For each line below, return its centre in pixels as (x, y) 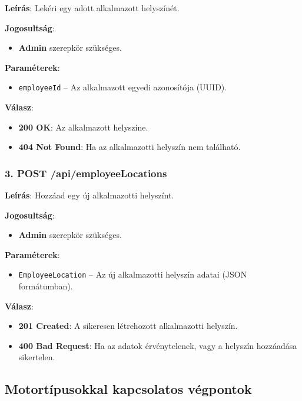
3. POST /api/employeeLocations (86, 173)
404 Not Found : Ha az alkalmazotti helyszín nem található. (130, 147)
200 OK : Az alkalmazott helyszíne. (83, 127)
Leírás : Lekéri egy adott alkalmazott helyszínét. (92, 8)
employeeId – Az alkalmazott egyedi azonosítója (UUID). (123, 87)
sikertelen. (37, 357)
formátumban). (46, 286)
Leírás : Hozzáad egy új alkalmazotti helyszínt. (89, 195)
